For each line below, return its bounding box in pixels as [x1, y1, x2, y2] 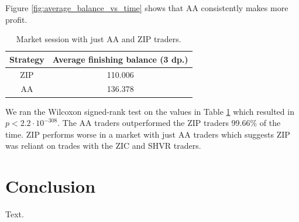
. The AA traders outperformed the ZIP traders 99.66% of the [57, 117, 281, 129]
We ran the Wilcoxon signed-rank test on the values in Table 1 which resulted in [5, 105, 294, 117]
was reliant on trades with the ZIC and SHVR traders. [5, 139, 201, 152]
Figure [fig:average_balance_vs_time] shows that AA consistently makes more [5, 2, 288, 13]
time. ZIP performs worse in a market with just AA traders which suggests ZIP [5, 128, 290, 140]
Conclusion [5, 174, 96, 198]
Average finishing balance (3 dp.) [52, 53, 188, 65]
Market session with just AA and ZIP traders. [16, 33, 181, 45]
